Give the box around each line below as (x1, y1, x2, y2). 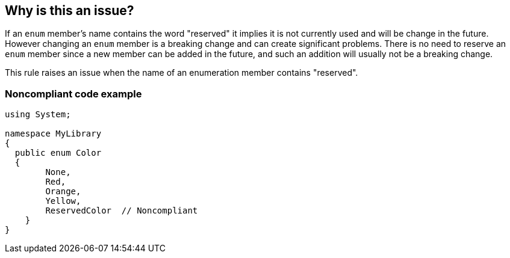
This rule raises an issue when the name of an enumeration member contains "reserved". (5, 67, 358, 78)
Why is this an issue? (5, 3, 134, 18)
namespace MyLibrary (5, 129, 102, 139)
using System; (5, 109, 71, 120)
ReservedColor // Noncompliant (45, 206, 198, 216)
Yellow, (45, 196, 81, 206)
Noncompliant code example (5, 87, 142, 100)
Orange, (45, 186, 81, 197)
